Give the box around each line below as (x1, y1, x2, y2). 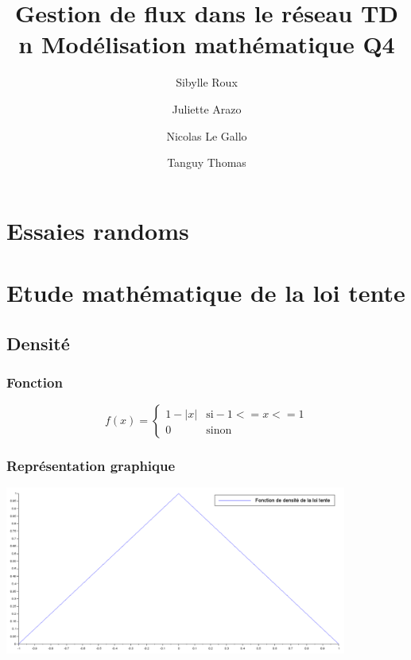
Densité (6, 330, 70, 355)
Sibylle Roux (176, 74, 238, 91)
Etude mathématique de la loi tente (6, 276, 405, 309)
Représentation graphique (6, 456, 176, 476)
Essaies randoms (6, 214, 189, 246)
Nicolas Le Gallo (166, 127, 247, 144)
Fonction (6, 372, 63, 392)
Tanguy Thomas (167, 154, 246, 171)
